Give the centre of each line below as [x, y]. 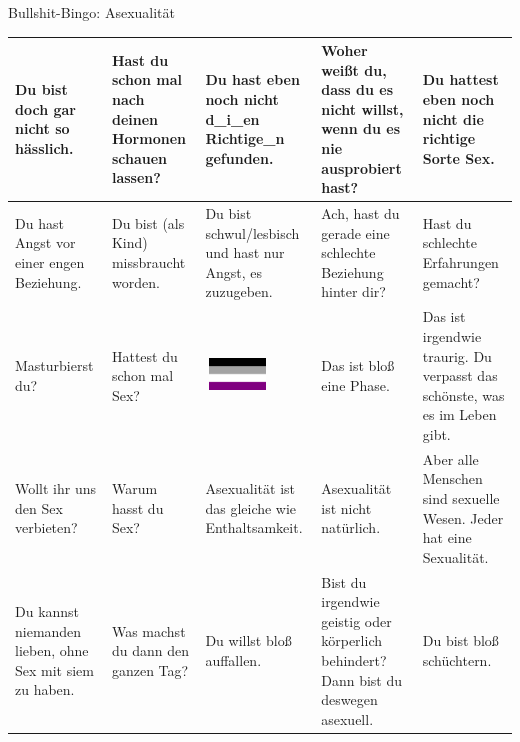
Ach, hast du [360, 213]
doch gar [45, 108]
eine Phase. [355, 384]
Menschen [452, 478]
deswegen [349, 699]
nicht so [42, 128]
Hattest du [144, 355]
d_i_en [232, 118]
